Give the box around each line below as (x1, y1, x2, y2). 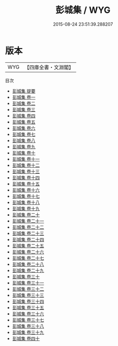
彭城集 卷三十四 (12, 298, 44, 304)
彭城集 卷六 (12, 125, 36, 131)
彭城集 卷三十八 (12, 323, 44, 329)
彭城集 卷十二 (12, 162, 40, 168)
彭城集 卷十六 (12, 187, 40, 193)
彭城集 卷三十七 (12, 317, 44, 323)
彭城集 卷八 (12, 137, 36, 144)
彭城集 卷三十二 (12, 286, 44, 292)
